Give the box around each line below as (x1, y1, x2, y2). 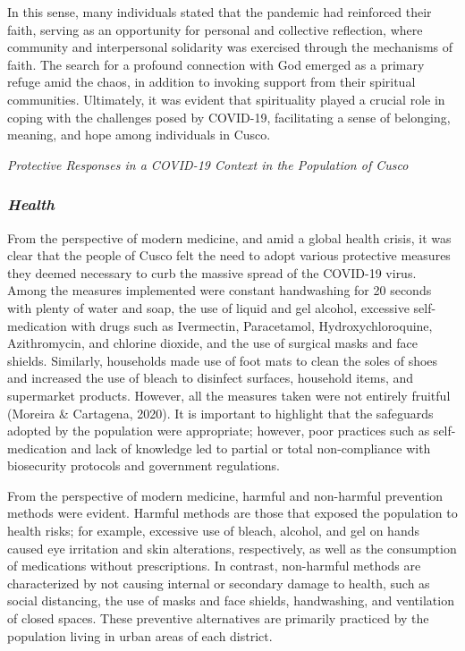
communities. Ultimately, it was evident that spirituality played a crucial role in (7, 89, 445, 108)
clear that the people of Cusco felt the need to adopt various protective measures (7, 246, 451, 265)
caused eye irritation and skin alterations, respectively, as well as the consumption (7, 538, 457, 557)
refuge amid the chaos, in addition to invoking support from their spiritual (7, 72, 416, 91)
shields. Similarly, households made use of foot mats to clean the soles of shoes (7, 351, 438, 369)
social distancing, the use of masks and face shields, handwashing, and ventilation (7, 591, 454, 610)
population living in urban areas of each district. (7, 626, 273, 645)
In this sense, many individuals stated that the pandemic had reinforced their (7, 3, 432, 21)
